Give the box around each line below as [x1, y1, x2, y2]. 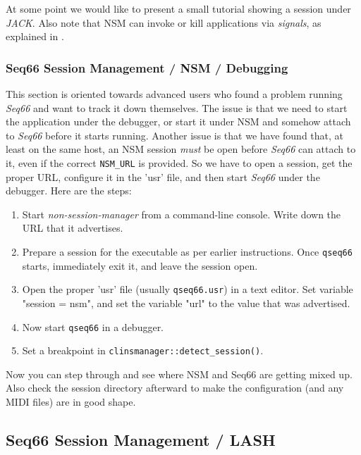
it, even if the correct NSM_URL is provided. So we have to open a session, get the [6, 155, 353, 170]
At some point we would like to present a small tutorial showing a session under [6, 1, 351, 15]
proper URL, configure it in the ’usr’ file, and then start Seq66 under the [6, 169, 320, 184]
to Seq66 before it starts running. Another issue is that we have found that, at [6, 127, 344, 142]
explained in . [6, 29, 64, 44]
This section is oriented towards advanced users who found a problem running [6, 87, 343, 101]
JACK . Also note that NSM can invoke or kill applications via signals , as [6, 15, 322, 30]
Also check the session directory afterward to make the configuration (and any [6, 380, 344, 395]
